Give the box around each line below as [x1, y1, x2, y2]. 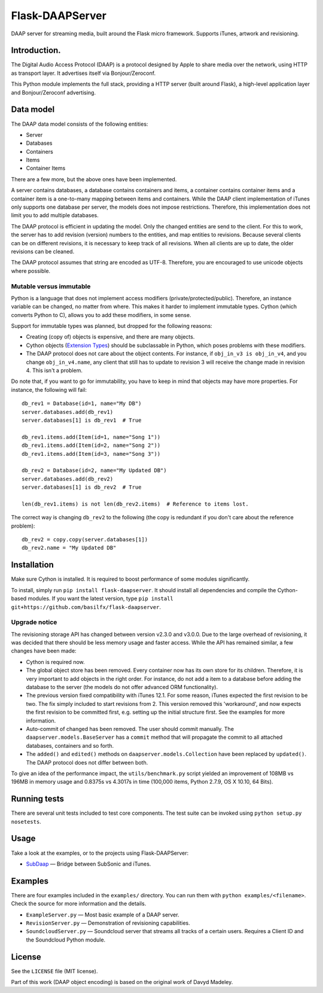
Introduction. [11, 45, 61, 56]
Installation [11, 560, 54, 570]
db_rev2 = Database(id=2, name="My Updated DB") [22, 467, 167, 474]
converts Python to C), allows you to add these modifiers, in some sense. [11, 311, 191, 318]
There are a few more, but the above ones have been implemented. [11, 175, 177, 182]
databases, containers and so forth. [26, 742, 114, 749]
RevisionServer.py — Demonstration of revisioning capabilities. [26, 919, 191, 927]
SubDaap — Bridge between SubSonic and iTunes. [26, 860, 151, 867]
